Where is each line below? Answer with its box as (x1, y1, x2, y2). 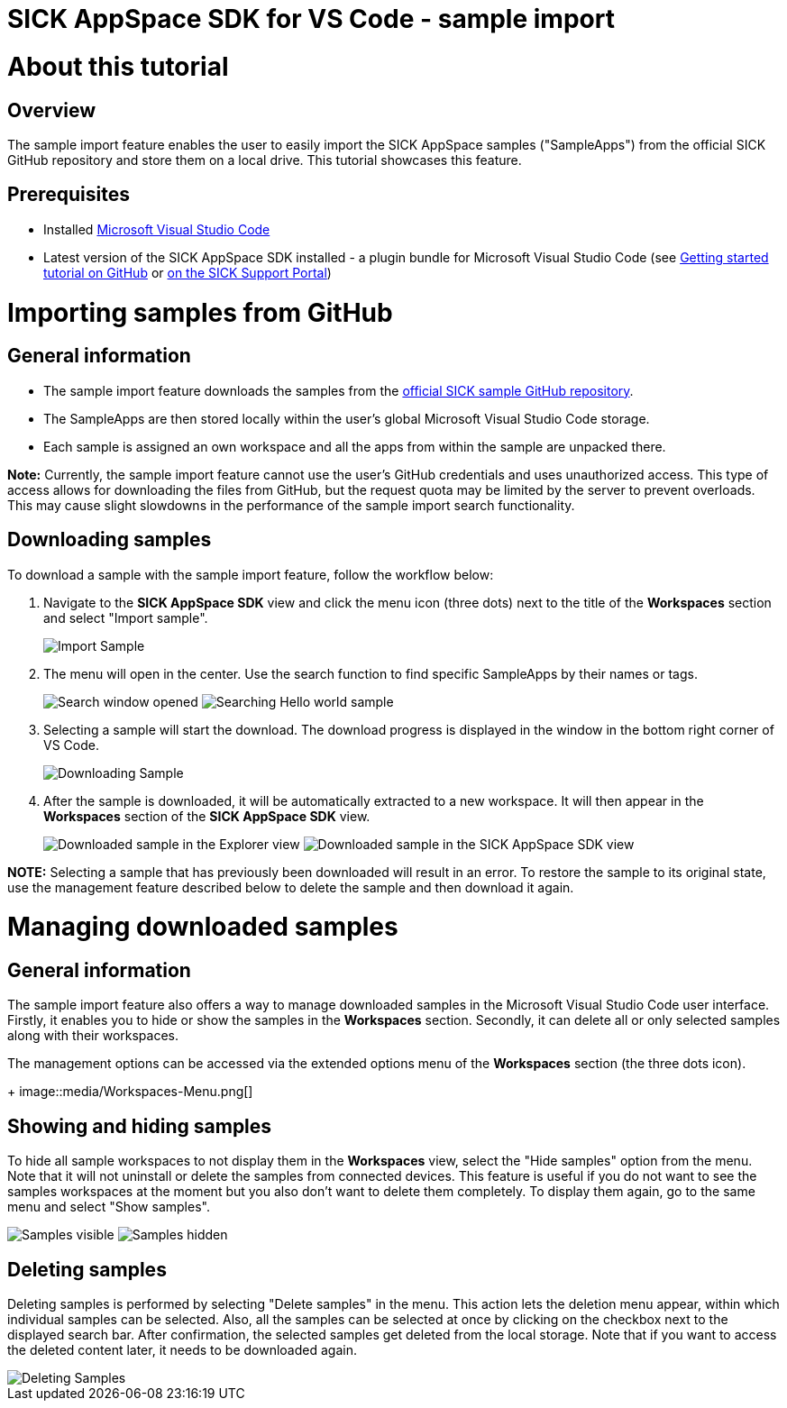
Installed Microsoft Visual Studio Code (43, 221, 270, 237)
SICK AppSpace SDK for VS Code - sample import (7, 4, 615, 34)
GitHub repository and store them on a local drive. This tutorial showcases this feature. (7, 151, 522, 168)
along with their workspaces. (7, 1028, 179, 1044)
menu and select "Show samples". (7, 1199, 210, 1215)
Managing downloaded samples (7, 911, 398, 943)
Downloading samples (7, 528, 212, 552)
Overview (7, 98, 96, 122)
